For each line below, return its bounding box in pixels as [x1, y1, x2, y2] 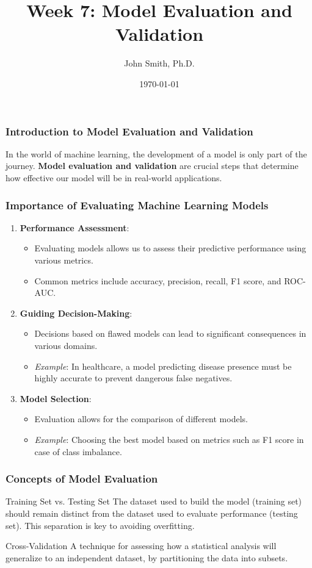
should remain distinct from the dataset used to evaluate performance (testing [5, 506, 298, 519]
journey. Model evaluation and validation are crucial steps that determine [5, 159, 299, 172]
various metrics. [34, 253, 93, 266]
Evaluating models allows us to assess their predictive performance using [34, 242, 307, 254]
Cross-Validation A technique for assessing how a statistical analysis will [5, 539, 277, 552]
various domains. [34, 339, 98, 351]
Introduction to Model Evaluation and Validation [5, 123, 253, 138]
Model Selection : [20, 392, 92, 404]
